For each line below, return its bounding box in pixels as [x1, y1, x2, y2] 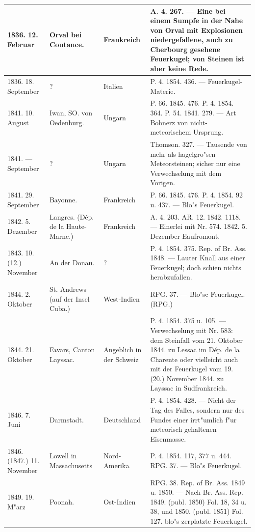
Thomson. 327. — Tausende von [150, 139, 247, 149]
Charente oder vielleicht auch [150, 354, 238, 364]
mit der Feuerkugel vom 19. [150, 364, 233, 374]
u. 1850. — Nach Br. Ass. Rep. [150, 487, 243, 497]
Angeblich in [103, 344, 142, 355]
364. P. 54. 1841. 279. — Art [150, 107, 236, 117]
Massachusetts [49, 460, 92, 470]
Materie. [150, 85, 176, 96]
